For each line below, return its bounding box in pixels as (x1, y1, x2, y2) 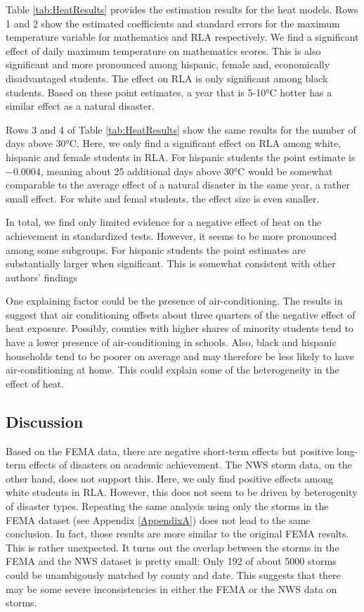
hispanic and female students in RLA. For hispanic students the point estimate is (6, 149, 356, 164)
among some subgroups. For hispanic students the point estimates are (6, 242, 306, 257)
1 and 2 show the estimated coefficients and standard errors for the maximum (6, 15, 340, 30)
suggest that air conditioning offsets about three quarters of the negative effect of (6, 307, 356, 321)
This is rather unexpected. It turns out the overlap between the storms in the (6, 540, 339, 554)
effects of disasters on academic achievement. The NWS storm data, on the (29, 457, 352, 472)
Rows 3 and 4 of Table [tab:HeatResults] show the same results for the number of (6, 122, 356, 136)
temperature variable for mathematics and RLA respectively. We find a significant (6, 30, 359, 44)
